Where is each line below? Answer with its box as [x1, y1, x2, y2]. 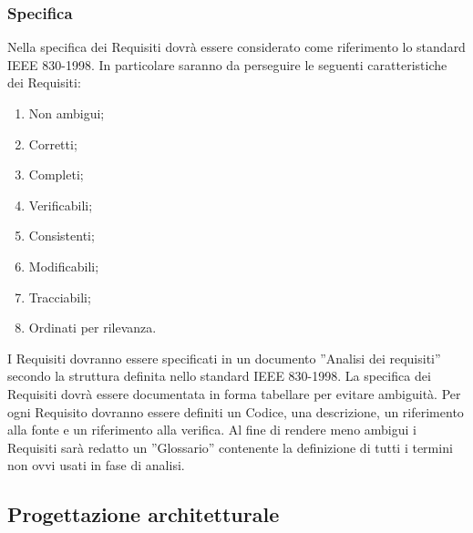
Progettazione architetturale [7, 500, 280, 528]
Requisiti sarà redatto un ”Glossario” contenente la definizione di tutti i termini [7, 437, 453, 456]
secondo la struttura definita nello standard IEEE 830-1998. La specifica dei [7, 366, 431, 385]
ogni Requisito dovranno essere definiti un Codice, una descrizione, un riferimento [7, 402, 464, 421]
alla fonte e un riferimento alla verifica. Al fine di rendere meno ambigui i [7, 420, 416, 439]
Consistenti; [28, 226, 95, 245]
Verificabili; [28, 195, 93, 214]
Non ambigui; [28, 104, 105, 122]
